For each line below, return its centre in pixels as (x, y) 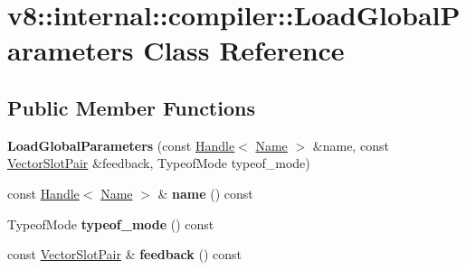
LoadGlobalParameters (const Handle (121, 145)
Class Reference (244, 50)
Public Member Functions (131, 107)
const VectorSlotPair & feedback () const (124, 254)
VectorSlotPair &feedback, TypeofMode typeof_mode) (159, 163)
